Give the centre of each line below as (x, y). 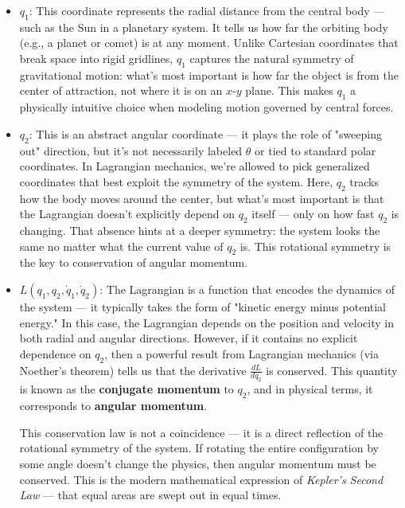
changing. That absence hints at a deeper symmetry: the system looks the (200, 230)
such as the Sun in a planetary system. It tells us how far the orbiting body (204, 27)
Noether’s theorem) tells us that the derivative (133, 370)
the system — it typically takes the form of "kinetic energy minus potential (203, 306)
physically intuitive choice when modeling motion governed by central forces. (206, 107)
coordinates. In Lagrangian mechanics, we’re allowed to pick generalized (195, 166)
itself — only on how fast (313, 214)
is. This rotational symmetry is (315, 246)
